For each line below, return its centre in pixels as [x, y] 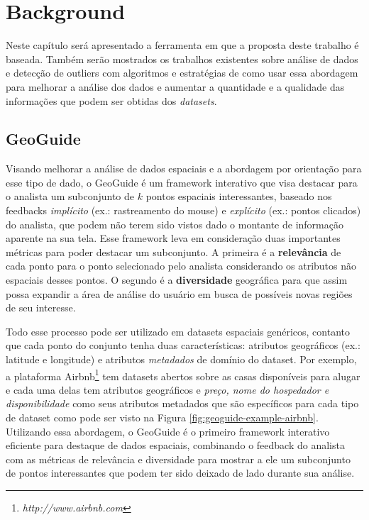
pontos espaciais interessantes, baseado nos [239, 196]
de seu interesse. [41, 308]
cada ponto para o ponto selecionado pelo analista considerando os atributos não [181, 266]
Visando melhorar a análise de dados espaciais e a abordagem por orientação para [184, 168]
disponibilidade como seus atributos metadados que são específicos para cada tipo [182, 403]
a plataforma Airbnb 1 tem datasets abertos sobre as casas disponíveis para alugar [183, 375]
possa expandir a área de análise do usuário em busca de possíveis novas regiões [179, 293]
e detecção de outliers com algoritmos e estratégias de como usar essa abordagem [182, 73]
